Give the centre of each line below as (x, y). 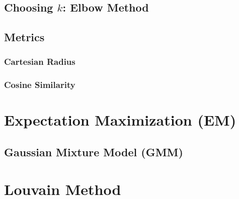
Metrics (24, 37)
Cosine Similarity (40, 85)
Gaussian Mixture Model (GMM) (94, 152)
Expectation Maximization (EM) (120, 120)
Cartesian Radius (40, 62)
